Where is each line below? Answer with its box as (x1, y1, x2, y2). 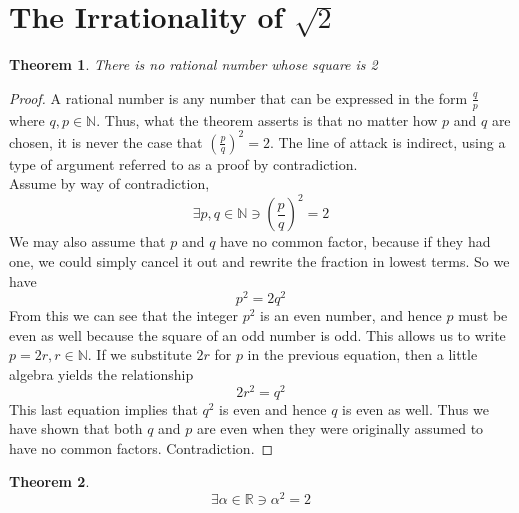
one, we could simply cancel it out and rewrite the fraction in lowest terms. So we (9, 250, 510, 271)
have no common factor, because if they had (220, 231, 491, 252)
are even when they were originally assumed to (197, 418, 484, 439)
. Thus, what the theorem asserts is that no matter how (96, 109, 438, 130)
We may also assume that (9, 231, 166, 252)
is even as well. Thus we (342, 398, 489, 419)
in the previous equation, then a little (247, 344, 478, 365)
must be (458, 305, 508, 326)
